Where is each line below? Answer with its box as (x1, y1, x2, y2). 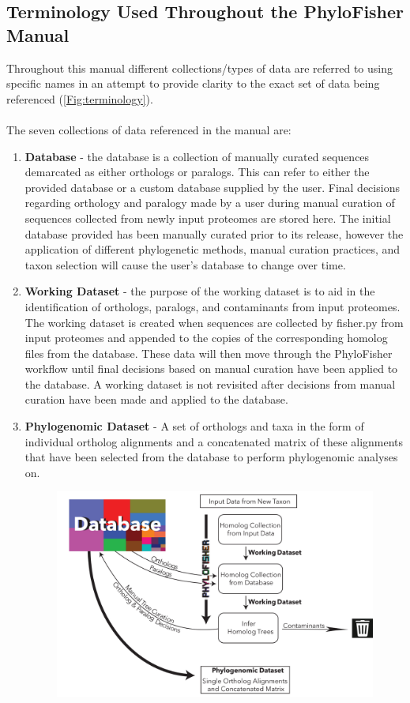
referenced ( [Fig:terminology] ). (6, 90, 153, 107)
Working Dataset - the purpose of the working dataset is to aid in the (24, 283, 375, 299)
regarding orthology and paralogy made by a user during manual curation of (24, 194, 395, 211)
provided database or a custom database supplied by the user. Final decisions (24, 179, 400, 195)
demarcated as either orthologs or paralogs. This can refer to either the (24, 164, 370, 180)
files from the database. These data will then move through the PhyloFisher (24, 344, 393, 361)
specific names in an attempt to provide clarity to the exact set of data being (6, 75, 380, 92)
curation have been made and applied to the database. (24, 391, 288, 408)
